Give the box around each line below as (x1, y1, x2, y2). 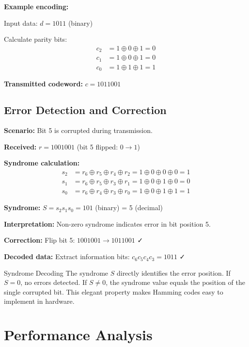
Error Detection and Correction (4, 102, 167, 117)
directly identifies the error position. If (116, 267, 231, 278)
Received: (4, 141, 37, 151)
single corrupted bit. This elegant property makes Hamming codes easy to (4, 286, 223, 297)
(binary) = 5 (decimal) (95, 202, 163, 213)
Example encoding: (4, 1, 69, 11)
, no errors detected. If (20, 277, 87, 287)
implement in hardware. (4, 296, 75, 306)
